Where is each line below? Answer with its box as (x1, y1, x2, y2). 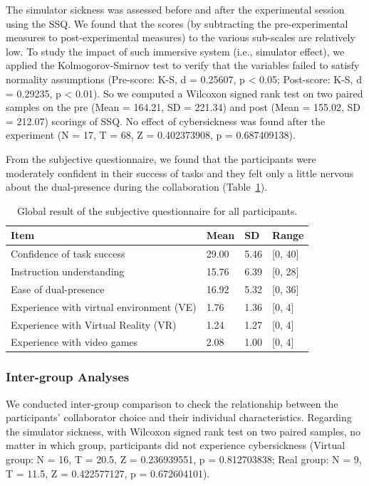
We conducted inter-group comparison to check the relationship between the (6, 396, 338, 411)
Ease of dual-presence (11, 281, 105, 296)
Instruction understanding (11, 264, 125, 278)
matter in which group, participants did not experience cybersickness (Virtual (6, 438, 345, 453)
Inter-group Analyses (6, 368, 130, 386)
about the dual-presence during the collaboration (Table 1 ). (6, 179, 267, 194)
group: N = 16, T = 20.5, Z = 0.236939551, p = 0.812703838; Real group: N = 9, (6, 452, 362, 467)
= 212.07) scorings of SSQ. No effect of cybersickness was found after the (6, 113, 326, 128)
